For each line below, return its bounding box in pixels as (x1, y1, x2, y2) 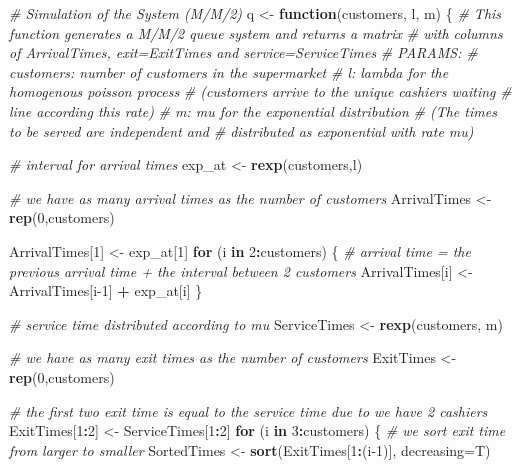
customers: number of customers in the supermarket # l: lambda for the (9, 61, 449, 82)
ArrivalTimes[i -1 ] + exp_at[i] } (9, 280, 203, 301)
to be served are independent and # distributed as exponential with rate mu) (9, 120, 474, 141)
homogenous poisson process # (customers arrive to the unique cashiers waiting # (9, 81, 512, 102)
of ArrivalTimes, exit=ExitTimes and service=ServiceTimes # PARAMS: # (9, 42, 478, 63)
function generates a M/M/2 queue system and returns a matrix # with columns (9, 22, 503, 43)
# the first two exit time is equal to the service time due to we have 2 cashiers (9, 400, 488, 421)
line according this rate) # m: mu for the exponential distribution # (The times (9, 100, 497, 121)
